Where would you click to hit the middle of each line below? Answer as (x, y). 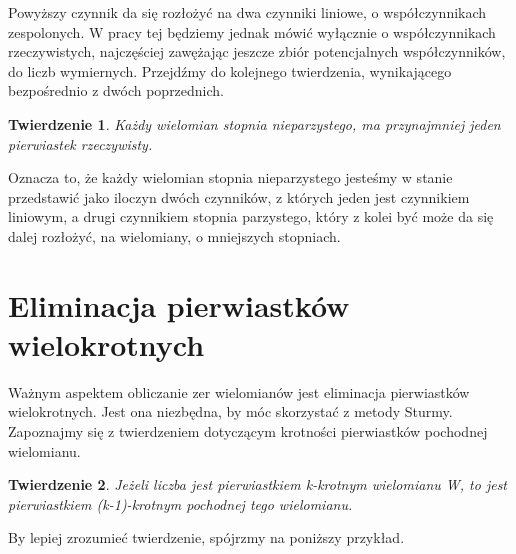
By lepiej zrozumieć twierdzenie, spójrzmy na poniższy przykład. (206, 537)
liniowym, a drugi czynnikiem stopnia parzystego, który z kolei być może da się (251, 216)
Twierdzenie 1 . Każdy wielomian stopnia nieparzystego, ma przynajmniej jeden (254, 123)
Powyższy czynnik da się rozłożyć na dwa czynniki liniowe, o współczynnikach (247, 12)
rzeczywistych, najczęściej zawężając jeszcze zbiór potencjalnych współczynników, (257, 51)
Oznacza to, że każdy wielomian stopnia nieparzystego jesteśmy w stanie (230, 177)
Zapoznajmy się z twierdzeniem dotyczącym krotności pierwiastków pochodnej (248, 431)
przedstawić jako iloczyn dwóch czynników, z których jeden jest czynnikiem (239, 196)
